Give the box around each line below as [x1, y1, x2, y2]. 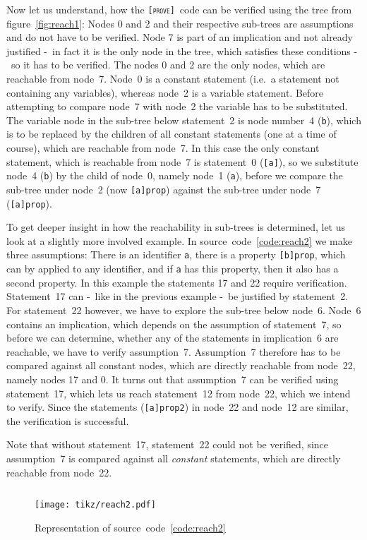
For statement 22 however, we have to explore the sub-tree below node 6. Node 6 [6, 302, 361, 317]
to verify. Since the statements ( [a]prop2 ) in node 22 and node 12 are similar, [6, 400, 349, 414]
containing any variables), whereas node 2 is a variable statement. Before [6, 85, 324, 100]
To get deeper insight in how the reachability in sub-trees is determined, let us [6, 220, 346, 234]
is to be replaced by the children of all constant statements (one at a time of [6, 126, 337, 141]
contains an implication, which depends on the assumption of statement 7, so [6, 316, 342, 331]
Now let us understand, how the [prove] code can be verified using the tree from [6, 2, 352, 16]
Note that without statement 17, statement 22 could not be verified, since [6, 437, 329, 452]
